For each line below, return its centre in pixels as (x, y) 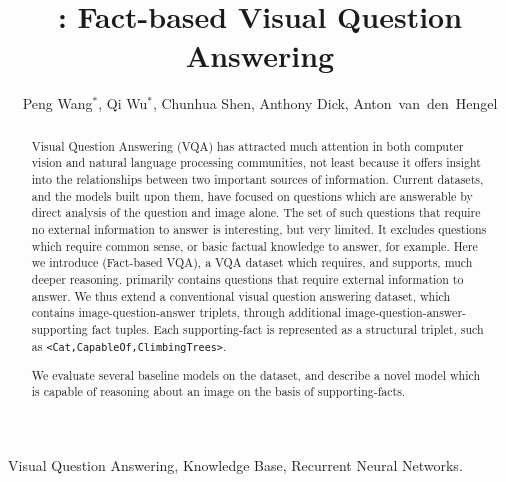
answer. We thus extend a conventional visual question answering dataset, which (241, 295)
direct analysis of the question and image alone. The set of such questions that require (256, 212)
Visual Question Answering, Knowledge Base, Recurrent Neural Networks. (235, 464)
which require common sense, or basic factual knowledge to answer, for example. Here (254, 245)
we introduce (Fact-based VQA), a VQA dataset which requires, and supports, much (252, 262)
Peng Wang (57, 103)
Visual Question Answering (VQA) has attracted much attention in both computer (247, 145)
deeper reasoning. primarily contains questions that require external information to (247, 278)
